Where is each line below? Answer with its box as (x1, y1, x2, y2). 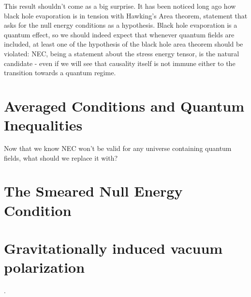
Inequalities (4, 115, 83, 135)
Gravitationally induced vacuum (4, 238, 223, 258)
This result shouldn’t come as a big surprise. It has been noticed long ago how (4, 1, 236, 11)
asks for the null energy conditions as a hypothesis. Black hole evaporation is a (4, 20, 237, 30)
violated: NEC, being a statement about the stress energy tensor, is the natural (4, 48, 239, 58)
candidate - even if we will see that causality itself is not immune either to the (4, 58, 236, 68)
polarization (4, 257, 85, 277)
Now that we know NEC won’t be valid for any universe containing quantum (4, 143, 232, 153)
